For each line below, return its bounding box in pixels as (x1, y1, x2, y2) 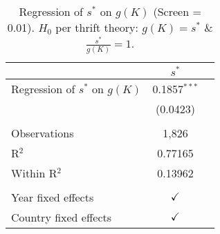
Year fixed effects (11, 188, 94, 205)
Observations (11, 124, 74, 141)
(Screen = (153, 3, 201, 19)
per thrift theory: (55, 19, 139, 35)
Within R (11, 164, 57, 181)
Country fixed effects (11, 208, 112, 225)
